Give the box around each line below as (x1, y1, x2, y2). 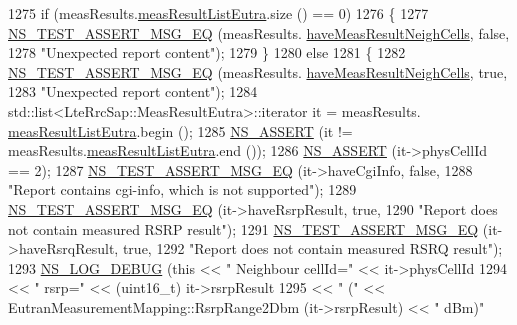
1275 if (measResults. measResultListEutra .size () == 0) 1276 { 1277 (8, 3, 429, 23)
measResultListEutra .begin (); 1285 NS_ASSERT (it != (8, 120, 353, 141)
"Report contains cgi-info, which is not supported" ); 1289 (8, 179, 357, 200)
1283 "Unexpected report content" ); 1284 (8, 81, 258, 102)
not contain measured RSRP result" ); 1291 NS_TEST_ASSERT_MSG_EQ (8, 218, 479, 239)
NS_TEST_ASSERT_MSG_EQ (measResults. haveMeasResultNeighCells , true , (8, 61, 508, 82)
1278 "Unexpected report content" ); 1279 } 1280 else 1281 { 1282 (8, 42, 406, 63)
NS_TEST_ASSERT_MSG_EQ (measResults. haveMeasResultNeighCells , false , (8, 22, 510, 43)
